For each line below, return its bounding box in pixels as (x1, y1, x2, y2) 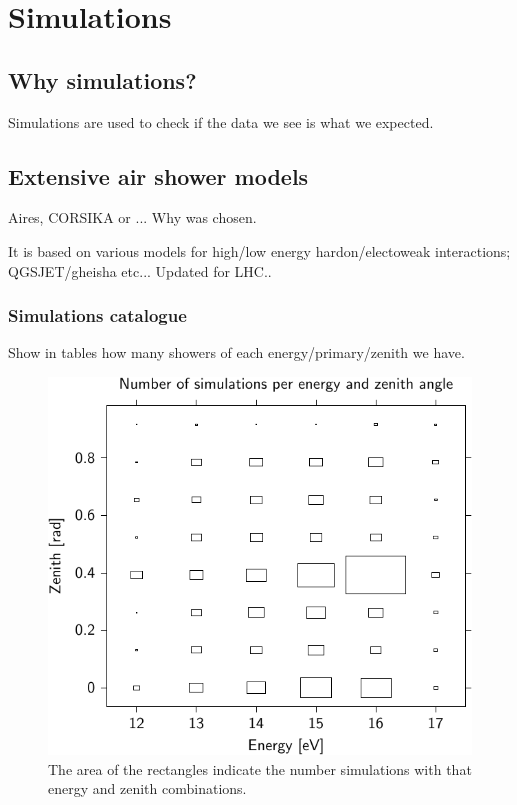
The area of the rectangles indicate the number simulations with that (48, 758, 472, 779)
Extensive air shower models (8, 160, 309, 191)
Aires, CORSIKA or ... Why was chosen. (8, 207, 257, 228)
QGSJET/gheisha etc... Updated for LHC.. (8, 260, 272, 281)
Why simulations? (8, 64, 197, 95)
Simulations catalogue (8, 303, 187, 328)
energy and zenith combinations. (48, 778, 247, 799)
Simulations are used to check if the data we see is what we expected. (8, 111, 434, 132)
